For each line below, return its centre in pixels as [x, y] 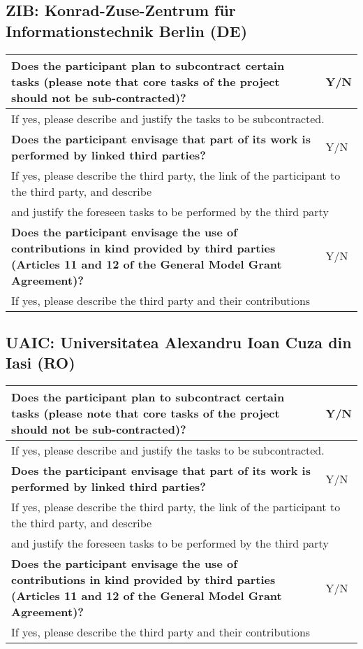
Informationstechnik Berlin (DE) [127, 30]
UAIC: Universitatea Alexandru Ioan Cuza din [179, 342]
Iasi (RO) [40, 363]
